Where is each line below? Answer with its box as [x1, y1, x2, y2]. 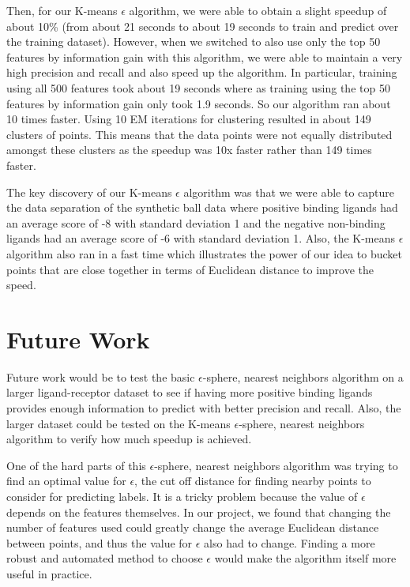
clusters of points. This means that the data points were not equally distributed [6, 126, 393, 142]
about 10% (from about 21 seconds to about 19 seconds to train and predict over [6, 17, 399, 34]
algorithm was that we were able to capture [183, 183, 394, 200]
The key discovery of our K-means [6, 183, 172, 200]
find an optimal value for [6, 472, 126, 489]
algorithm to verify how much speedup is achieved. [6, 431, 252, 447]
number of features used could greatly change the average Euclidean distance [6, 519, 379, 536]
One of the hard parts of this [6, 457, 146, 473]
